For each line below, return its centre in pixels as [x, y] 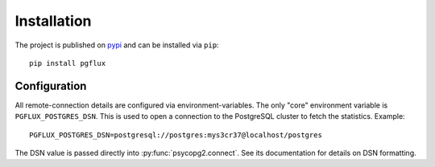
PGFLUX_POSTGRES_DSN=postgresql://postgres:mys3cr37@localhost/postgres [176, 135]
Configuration [51, 86]
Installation [53, 21]
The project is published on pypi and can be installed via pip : [117, 45]
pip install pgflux [68, 63]
